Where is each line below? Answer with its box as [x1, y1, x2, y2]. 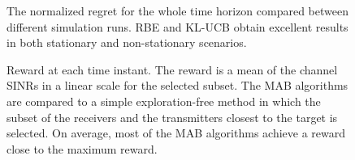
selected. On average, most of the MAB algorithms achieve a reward [6, 124, 346, 141]
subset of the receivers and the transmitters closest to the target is [6, 108, 338, 125]
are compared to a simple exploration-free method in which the [6, 92, 321, 109]
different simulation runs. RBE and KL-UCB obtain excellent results [6, 18, 349, 35]
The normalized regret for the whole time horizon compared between [6, 2, 349, 19]
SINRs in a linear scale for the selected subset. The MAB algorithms [6, 77, 349, 94]
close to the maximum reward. [6, 140, 158, 157]
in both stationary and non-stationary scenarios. [6, 34, 247, 51]
